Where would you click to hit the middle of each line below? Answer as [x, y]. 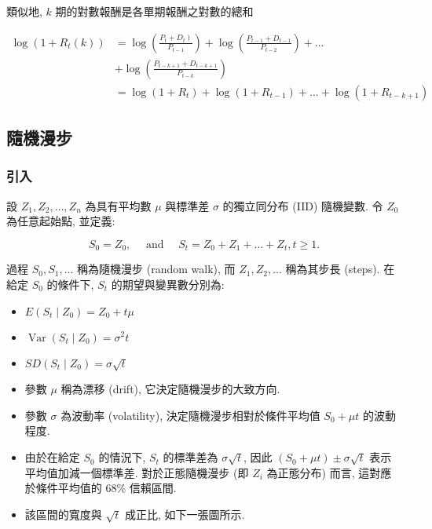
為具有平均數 [118, 205]
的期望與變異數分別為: [168, 284]
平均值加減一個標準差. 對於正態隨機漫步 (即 [137, 472]
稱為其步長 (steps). [333, 269]
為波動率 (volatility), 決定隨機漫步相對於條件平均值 [190, 415]
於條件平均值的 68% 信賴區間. [101, 488]
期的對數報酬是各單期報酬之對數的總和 [154, 11]
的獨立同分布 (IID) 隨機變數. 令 [303, 205]
